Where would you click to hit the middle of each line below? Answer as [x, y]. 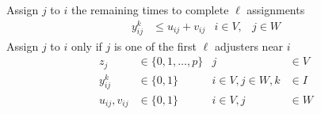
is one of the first [155, 46]
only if [86, 46]
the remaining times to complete [150, 9]
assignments [276, 9]
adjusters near [249, 46]
